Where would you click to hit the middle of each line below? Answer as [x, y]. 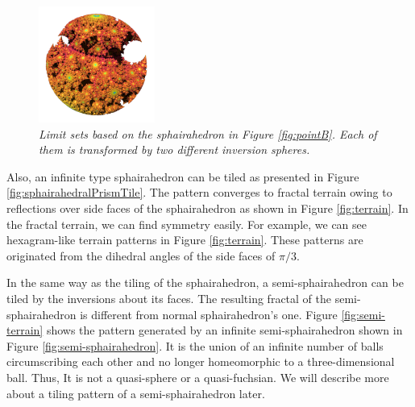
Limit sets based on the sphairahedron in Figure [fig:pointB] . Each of [208, 133]
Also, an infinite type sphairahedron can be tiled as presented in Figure [183, 176]
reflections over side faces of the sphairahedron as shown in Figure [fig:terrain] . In [207, 208]
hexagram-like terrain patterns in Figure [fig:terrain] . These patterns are [185, 240]
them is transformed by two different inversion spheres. [174, 150]
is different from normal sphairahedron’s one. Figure [209, 314]
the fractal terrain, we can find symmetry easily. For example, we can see [187, 224]
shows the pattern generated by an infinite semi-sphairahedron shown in [224, 330]
